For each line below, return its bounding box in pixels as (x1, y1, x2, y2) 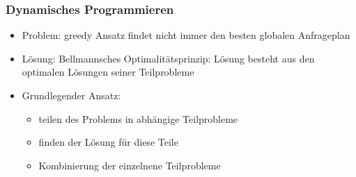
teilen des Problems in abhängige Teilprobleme (38, 111, 238, 126)
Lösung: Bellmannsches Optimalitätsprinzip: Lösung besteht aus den (22, 51, 315, 65)
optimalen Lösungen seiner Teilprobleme (22, 65, 194, 79)
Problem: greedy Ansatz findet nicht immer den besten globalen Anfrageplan (22, 28, 350, 42)
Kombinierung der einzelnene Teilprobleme (38, 158, 221, 172)
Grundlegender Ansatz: (22, 88, 121, 102)
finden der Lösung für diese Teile (38, 135, 178, 149)
